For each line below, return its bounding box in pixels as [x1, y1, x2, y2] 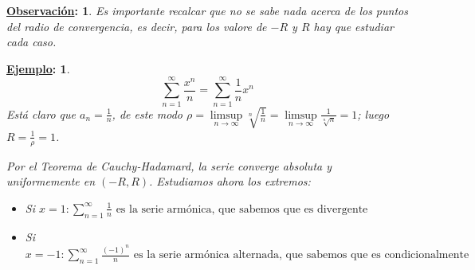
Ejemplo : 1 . [6, 60, 70, 76]
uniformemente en [6, 173, 96, 190]
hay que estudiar [313, 18, 394, 34]
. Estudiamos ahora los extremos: [149, 173, 311, 190]
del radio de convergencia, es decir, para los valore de [6, 18, 267, 34]
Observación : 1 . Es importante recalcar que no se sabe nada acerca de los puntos [6, 2, 408, 18]
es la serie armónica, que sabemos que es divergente [116, 203, 368, 215]
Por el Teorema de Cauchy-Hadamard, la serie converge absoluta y [6, 157, 332, 174]
